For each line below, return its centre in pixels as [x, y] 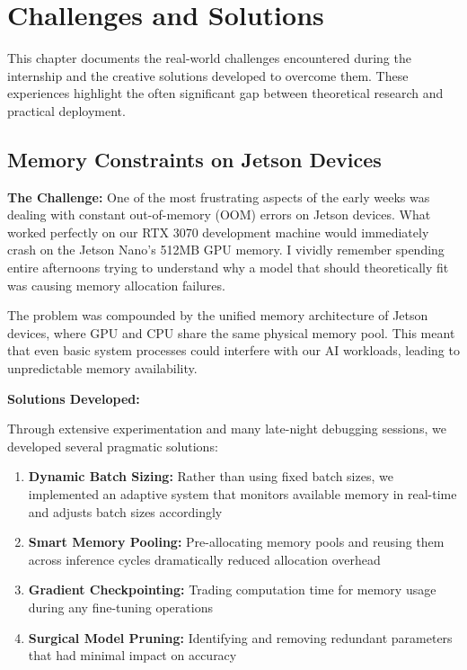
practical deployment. [66, 110]
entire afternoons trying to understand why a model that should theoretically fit [228, 268]
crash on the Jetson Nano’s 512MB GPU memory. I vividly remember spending [226, 250]
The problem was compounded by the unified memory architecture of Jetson [218, 315]
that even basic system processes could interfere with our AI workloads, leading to [233, 350]
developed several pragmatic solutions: [113, 446]
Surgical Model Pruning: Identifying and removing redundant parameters [240, 637]
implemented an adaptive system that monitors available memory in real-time [242, 494]
